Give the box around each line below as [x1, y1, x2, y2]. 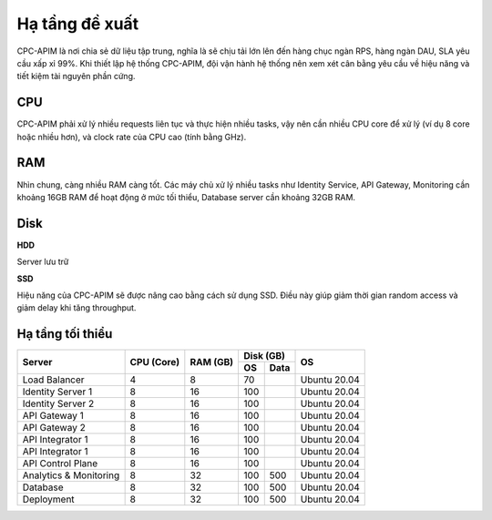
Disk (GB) [243, 350, 286, 362]
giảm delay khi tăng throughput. [16, 302, 137, 313]
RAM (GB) [190, 355, 234, 368]
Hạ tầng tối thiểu [16, 326, 113, 342]
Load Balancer [22, 373, 86, 386]
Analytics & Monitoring [22, 469, 120, 482]
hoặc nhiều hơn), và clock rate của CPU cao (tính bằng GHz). [16, 131, 247, 142]
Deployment [22, 493, 75, 505]
